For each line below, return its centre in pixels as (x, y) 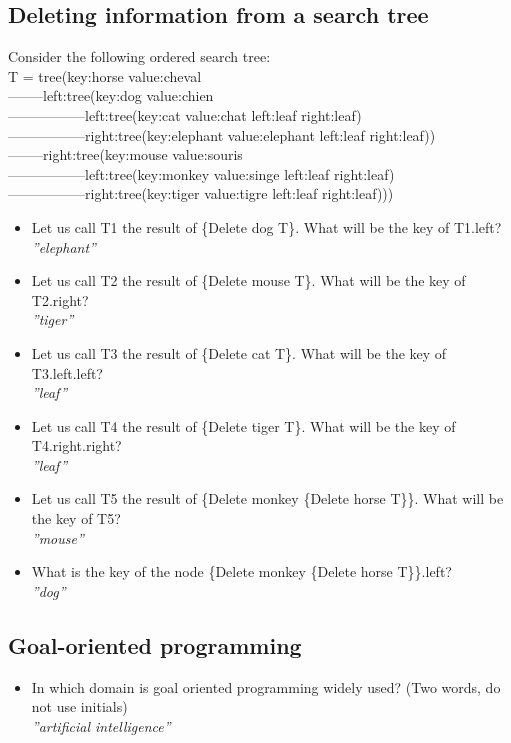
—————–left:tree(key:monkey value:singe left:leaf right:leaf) (201, 173)
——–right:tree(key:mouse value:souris (125, 154)
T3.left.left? (67, 372)
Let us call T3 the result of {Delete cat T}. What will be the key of (239, 352)
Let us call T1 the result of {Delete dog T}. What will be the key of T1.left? (266, 226)
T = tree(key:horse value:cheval (105, 75)
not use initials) (79, 706)
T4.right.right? (76, 445)
